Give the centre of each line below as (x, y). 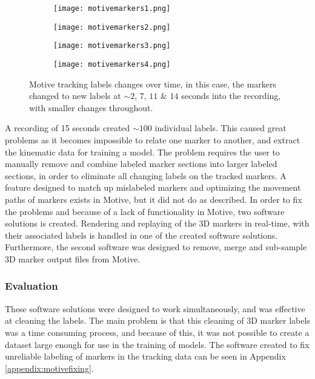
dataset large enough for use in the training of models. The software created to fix (157, 344)
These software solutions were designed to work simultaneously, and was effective (155, 308)
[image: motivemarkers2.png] (112, 27)
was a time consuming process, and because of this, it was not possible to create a (157, 332)
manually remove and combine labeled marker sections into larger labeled (141, 164)
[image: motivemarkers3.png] (112, 46)
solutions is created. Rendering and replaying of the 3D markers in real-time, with (157, 223)
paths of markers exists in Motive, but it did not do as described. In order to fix (154, 199)
